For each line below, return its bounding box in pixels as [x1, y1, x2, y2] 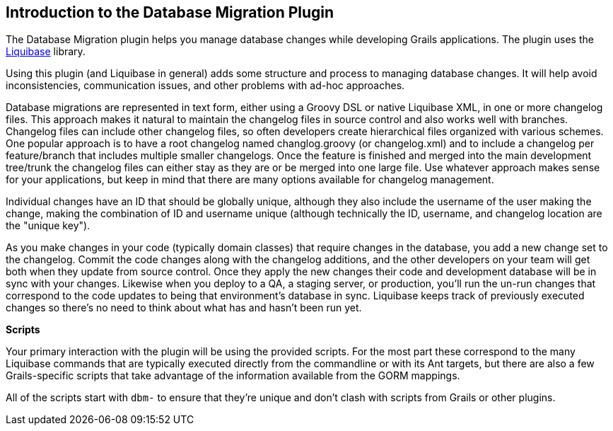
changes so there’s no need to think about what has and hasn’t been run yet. [6, 301, 362, 314]
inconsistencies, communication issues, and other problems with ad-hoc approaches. [6, 79, 405, 92]
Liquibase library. [6, 45, 86, 58]
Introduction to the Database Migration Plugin [6, 4, 334, 21]
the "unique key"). [6, 219, 91, 232]
